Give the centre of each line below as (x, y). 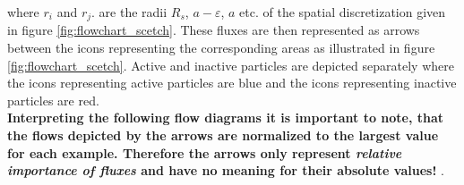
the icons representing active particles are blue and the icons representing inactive (232, 83)
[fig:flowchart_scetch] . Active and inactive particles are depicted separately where (231, 65)
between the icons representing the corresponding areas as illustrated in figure (221, 48)
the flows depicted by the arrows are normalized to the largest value (223, 135)
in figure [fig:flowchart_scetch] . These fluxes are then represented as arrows (214, 30)
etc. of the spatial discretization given (343, 12)
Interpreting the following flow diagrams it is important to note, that (226, 118)
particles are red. (53, 100)
